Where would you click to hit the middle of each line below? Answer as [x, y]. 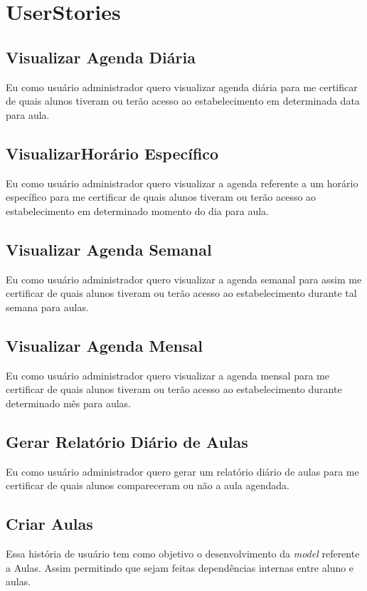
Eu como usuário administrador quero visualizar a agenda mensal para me [167, 375]
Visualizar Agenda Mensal [104, 345]
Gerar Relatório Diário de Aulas [127, 441]
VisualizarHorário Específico [112, 153]
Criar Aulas [49, 524]
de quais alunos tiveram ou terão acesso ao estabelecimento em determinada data [183, 101]
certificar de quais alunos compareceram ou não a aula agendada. [148, 485]
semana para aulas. [47, 307]
